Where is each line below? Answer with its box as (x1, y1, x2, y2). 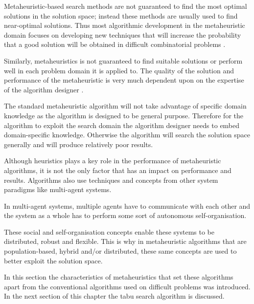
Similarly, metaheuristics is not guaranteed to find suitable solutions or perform (4, 55, 243, 65)
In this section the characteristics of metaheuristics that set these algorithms (4, 272, 233, 282)
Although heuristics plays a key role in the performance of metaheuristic (4, 155, 221, 166)
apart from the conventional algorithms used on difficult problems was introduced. (4, 281, 251, 291)
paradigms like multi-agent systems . (4, 184, 112, 195)
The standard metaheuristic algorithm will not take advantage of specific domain (4, 101, 247, 111)
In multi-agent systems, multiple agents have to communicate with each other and (4, 200, 251, 211)
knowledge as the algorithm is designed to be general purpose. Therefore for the (4, 110, 243, 120)
